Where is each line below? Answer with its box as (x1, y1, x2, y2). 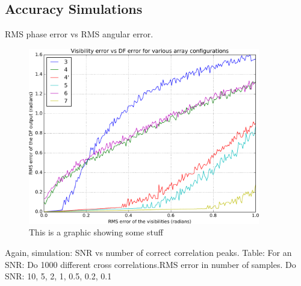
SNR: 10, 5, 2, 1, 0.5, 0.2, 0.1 (5, 270, 112, 282)
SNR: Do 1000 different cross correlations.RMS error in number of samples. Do (5, 258, 296, 270)
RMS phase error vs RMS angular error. (5, 28, 154, 40)
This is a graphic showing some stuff (29, 226, 163, 238)
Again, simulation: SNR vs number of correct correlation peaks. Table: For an (5, 246, 292, 259)
